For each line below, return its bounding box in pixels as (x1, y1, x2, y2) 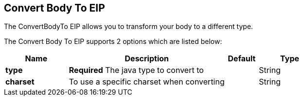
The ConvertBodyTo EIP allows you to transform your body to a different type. (4, 22, 253, 31)
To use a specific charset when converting (69, 77, 225, 87)
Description (125, 54, 169, 64)
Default (228, 54, 256, 64)
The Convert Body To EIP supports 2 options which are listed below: (4, 37, 222, 46)
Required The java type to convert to (69, 65, 204, 75)
